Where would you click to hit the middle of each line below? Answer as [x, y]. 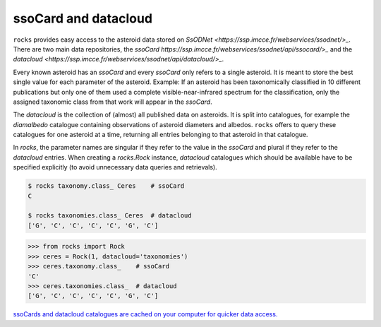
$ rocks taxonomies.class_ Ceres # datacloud [110, 216]
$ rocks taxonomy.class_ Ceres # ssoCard [106, 186]
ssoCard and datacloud [83, 18]
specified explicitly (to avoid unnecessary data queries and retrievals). [115, 167]
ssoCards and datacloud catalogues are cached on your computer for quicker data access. [145, 314]
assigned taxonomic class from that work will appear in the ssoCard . [113, 102]
